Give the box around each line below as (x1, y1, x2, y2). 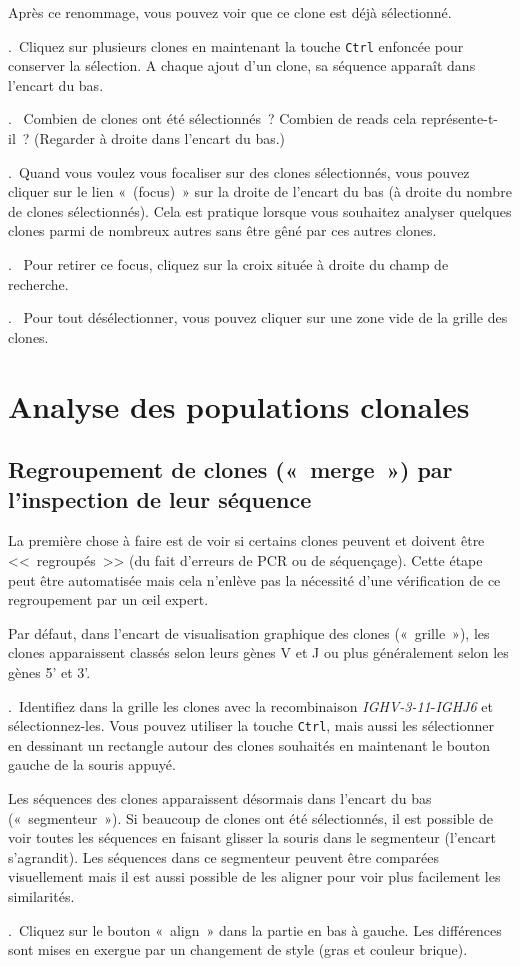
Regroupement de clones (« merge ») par (8, 454, 453, 485)
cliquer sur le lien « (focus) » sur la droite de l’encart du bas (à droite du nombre (8, 181, 512, 202)
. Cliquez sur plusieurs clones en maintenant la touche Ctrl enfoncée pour (8, 35, 464, 56)
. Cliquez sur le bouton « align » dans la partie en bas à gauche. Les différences (8, 919, 502, 940)
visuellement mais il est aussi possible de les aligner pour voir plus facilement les (8, 866, 501, 887)
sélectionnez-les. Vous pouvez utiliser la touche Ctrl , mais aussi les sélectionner (8, 715, 494, 736)
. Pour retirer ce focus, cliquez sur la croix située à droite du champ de (8, 254, 449, 274)
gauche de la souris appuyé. (8, 754, 176, 775)
